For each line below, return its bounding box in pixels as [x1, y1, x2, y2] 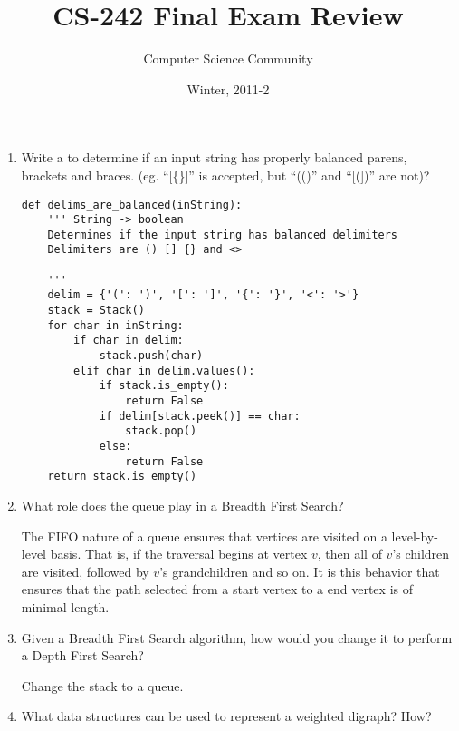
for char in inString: [47, 318, 184, 332]
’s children [392, 544, 450, 563]
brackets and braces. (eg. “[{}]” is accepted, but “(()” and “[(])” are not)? [21, 165, 430, 184]
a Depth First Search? [21, 646, 144, 665]
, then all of [317, 544, 382, 563]
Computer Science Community [143, 49, 313, 68]
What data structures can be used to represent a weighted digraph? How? [21, 707, 432, 726]
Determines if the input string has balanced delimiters [47, 228, 398, 241]
